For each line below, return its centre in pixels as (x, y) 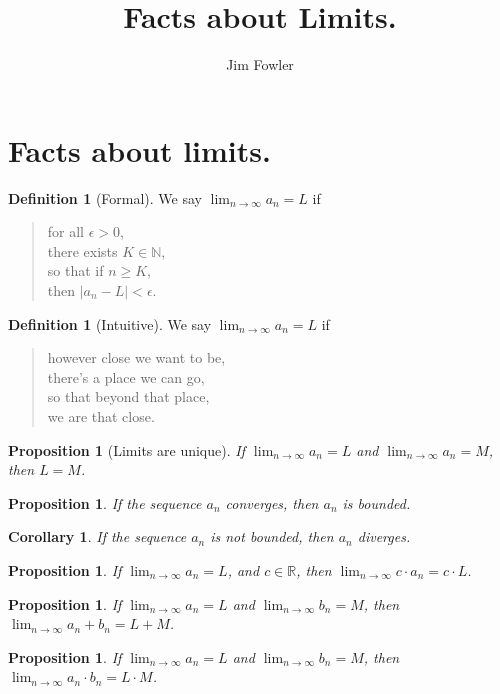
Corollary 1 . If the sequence (97, 536)
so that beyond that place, (128, 396)
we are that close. (101, 416)
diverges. (384, 536)
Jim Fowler (260, 64)
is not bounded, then (272, 536)
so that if (75, 270)
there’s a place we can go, (126, 376)
